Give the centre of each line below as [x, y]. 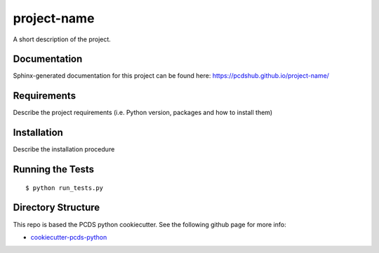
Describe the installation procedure [64, 149]
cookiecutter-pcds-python [69, 237]
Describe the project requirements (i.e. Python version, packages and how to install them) [143, 113]
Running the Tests [54, 169]
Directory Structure [56, 208]
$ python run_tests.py [65, 188]
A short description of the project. [62, 39]
